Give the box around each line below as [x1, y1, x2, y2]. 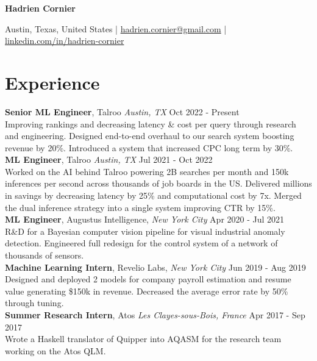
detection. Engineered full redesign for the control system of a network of [5, 237, 278, 249]
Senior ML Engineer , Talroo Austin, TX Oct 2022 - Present [5, 105, 240, 118]
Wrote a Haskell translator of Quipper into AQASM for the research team [5, 332, 282, 345]
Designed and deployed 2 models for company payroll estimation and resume [5, 273, 291, 285]
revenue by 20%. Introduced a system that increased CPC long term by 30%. [5, 141, 293, 154]
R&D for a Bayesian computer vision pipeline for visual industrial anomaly [5, 224, 285, 237]
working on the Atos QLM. [5, 344, 106, 357]
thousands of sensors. [5, 249, 84, 262]
